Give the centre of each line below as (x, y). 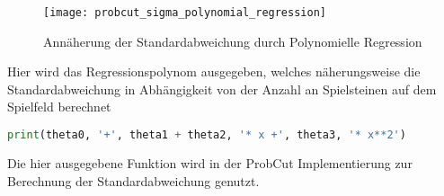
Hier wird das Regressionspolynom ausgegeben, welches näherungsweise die (214, 71)
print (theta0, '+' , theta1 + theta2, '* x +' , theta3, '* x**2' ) (207, 135)
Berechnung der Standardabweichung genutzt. (133, 180)
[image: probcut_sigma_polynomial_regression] (185, 13)
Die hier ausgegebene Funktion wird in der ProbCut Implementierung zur (210, 162)
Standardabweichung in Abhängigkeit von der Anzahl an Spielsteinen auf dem (222, 89)
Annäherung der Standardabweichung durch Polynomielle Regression (233, 41)
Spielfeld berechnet (59, 107)
